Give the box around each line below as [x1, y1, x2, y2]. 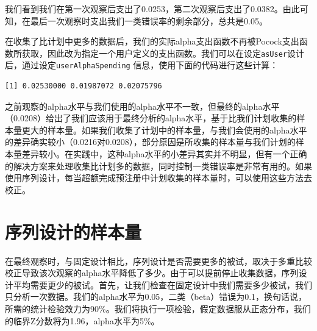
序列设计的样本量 [5, 219, 142, 244]
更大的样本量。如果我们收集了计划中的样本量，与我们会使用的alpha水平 [21, 123, 307, 136]
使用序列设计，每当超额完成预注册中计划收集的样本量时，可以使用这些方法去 [5, 171, 312, 184]
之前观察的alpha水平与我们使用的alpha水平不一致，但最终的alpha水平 [5, 99, 280, 112]
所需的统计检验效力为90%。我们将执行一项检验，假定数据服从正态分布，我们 [5, 302, 311, 315]
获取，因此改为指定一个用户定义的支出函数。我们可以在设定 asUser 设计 [21, 46, 304, 59]
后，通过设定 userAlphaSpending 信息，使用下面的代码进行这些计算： [5, 59, 279, 71]
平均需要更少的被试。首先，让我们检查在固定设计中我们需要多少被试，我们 [13, 278, 312, 291]
